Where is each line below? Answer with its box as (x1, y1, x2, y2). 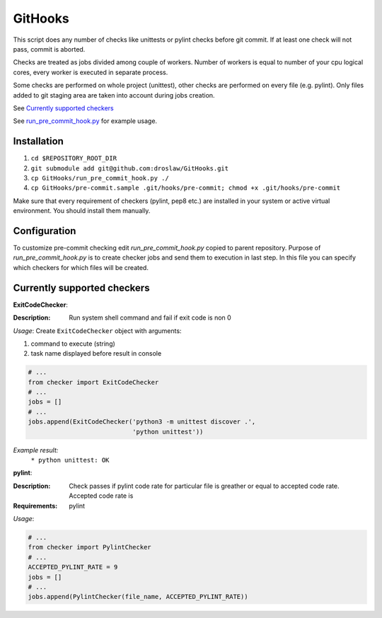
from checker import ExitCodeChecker (28, 378, 159, 386)
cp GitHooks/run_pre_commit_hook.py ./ (30, 174, 169, 182)
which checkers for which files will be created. (13, 263, 149, 272)
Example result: (13, 445, 59, 454)
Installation (13, 135, 64, 148)
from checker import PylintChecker (28, 543, 151, 552)
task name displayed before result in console (30, 349, 162, 358)
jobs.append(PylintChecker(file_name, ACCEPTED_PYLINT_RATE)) (28, 593, 248, 601)
